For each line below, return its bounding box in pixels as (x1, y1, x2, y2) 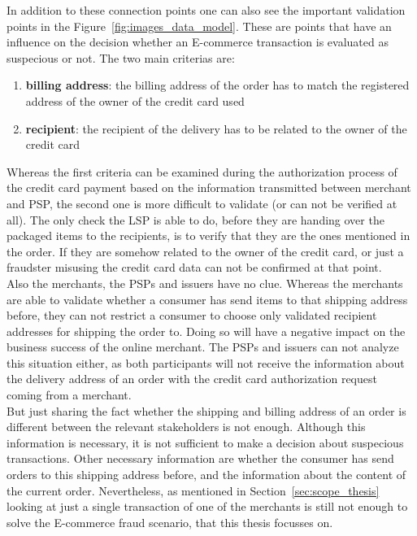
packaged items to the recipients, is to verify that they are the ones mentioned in (7, 227, 410, 244)
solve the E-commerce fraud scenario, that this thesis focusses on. (7, 513, 333, 530)
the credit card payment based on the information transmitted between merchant (7, 179, 411, 196)
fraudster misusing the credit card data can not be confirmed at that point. (7, 259, 382, 276)
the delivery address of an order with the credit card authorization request (7, 370, 377, 387)
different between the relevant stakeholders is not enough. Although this (7, 418, 366, 435)
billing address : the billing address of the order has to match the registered (25, 76, 410, 94)
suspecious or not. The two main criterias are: (7, 49, 235, 66)
